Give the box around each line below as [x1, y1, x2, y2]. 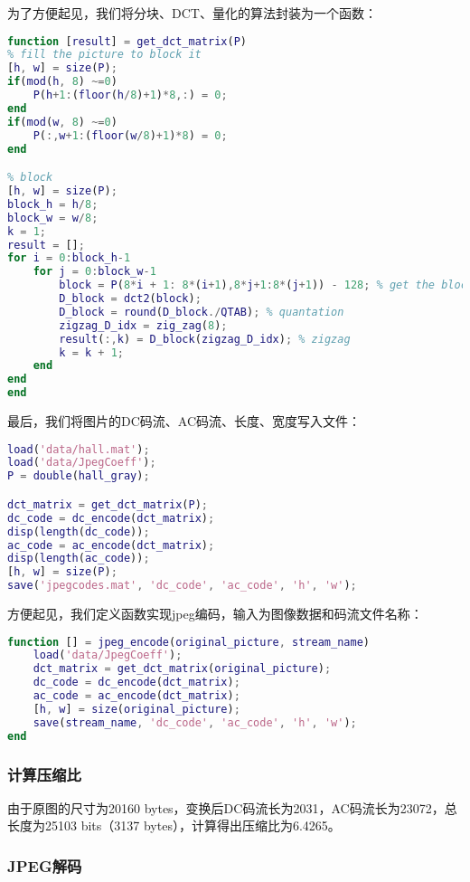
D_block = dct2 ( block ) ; [59, 292, 202, 305]
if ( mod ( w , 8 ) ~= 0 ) [7, 115, 117, 128]
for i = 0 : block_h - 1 [7, 251, 131, 265]
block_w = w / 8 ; [7, 211, 99, 224]
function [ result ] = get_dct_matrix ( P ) [7, 34, 247, 48]
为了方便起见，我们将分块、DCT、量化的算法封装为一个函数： [7, 4, 377, 22]
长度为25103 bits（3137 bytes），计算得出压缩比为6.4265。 [7, 816, 341, 835]
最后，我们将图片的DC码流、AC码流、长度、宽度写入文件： [7, 412, 362, 430]
